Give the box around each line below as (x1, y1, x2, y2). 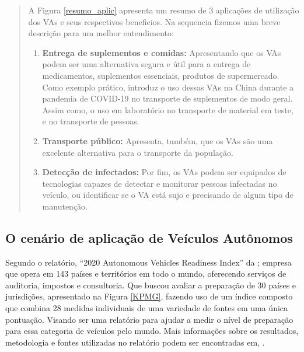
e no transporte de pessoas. (42, 115, 139, 127)
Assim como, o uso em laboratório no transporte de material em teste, (42, 103, 293, 116)
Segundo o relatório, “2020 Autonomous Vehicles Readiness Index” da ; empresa (5, 256, 292, 268)
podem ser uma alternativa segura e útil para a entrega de (42, 58, 251, 70)
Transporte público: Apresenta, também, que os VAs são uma (42, 134, 273, 147)
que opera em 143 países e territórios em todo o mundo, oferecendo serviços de (5, 267, 286, 280)
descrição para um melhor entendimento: (28, 27, 174, 39)
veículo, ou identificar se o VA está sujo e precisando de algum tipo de (42, 189, 293, 201)
